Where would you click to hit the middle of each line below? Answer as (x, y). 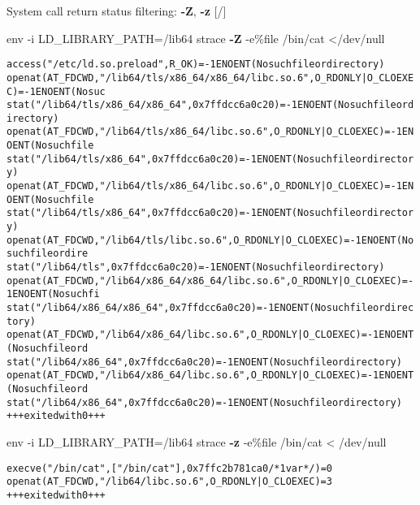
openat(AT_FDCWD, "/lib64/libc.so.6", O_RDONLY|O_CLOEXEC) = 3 (169, 482)
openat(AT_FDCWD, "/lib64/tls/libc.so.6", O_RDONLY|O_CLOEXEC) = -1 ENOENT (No (210, 240)
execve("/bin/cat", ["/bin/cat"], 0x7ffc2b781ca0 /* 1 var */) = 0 (169, 468)
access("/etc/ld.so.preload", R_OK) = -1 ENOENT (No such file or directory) (196, 65)
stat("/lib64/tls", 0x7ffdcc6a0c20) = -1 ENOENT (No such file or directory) (196, 268)
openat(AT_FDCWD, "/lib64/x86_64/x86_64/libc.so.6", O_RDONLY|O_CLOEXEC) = (207, 281)
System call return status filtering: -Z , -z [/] (117, 11)
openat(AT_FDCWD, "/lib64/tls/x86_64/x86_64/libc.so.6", (161, 78)
